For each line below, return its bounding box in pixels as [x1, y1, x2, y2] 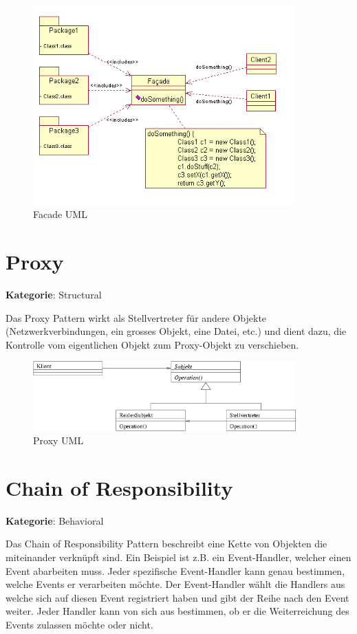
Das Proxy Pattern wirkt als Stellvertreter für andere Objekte [6, 310, 267, 325]
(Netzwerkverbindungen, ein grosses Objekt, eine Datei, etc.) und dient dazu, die [6, 324, 347, 338]
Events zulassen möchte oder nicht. [6, 617, 153, 631]
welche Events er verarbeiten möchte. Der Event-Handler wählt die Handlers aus [6, 577, 345, 591]
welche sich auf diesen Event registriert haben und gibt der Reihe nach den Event [6, 590, 349, 604]
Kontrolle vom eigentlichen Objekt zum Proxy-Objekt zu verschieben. [6, 337, 299, 351]
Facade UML [33, 207, 87, 221]
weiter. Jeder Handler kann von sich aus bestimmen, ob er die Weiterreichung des [6, 604, 349, 618]
